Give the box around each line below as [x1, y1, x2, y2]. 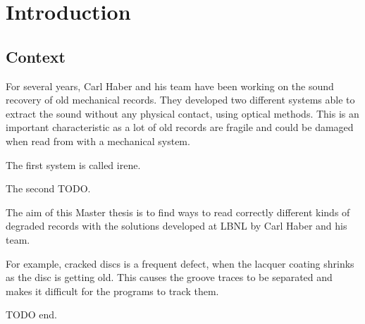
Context [6, 45, 66, 67]
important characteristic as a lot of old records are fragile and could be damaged [6, 120, 354, 135]
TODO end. [6, 307, 57, 322]
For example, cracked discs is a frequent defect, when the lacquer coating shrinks [6, 256, 354, 270]
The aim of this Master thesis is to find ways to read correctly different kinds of [6, 204, 350, 219]
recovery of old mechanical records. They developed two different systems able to [6, 92, 355, 107]
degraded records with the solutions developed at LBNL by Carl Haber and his [6, 218, 347, 233]
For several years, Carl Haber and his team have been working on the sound [6, 78, 334, 93]
